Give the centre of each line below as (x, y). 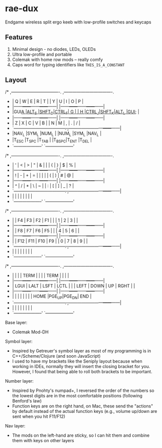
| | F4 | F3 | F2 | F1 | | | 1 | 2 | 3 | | (45, 220)
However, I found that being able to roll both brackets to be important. (82, 371)
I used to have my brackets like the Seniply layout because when (77, 361)
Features (19, 37)
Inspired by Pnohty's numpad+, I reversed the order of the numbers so (83, 390)
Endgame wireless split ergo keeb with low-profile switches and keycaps (78, 22)
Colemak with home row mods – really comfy (58, 60)
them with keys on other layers (43, 440)
